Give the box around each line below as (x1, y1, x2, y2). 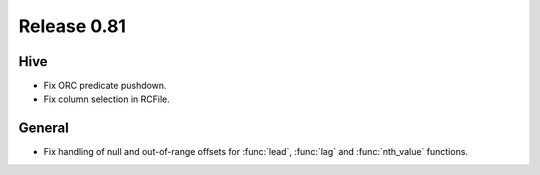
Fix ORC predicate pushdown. (43, 80, 167, 92)
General (18, 120, 70, 137)
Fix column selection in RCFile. (43, 93, 170, 105)
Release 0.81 (18, 15, 127, 37)
